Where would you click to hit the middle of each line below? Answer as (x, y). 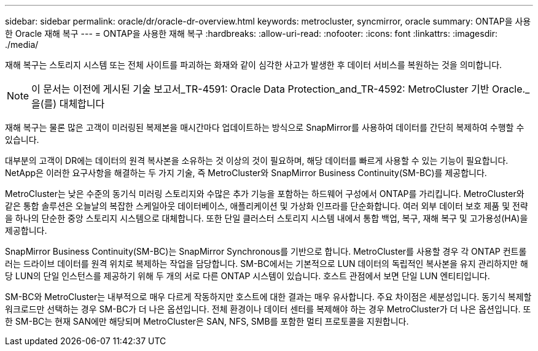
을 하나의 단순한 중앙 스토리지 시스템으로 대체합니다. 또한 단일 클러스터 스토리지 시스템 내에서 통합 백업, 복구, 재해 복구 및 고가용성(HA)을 (267, 218)
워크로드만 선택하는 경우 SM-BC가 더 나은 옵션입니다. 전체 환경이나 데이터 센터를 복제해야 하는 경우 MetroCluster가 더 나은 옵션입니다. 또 (268, 309)
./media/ (22, 44)
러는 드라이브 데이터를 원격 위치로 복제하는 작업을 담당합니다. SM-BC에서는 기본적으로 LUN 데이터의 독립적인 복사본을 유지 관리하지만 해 (267, 264)
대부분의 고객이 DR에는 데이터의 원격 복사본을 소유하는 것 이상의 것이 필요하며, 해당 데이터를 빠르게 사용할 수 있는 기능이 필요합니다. (257, 160)
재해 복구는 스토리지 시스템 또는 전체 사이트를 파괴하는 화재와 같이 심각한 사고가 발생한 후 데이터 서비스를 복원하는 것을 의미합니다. (254, 65)
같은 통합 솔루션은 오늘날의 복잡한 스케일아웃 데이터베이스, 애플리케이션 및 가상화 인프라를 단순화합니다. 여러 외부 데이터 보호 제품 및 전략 (267, 206)
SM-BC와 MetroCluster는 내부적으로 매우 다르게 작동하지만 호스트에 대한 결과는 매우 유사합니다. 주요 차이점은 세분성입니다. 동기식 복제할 (268, 297)
